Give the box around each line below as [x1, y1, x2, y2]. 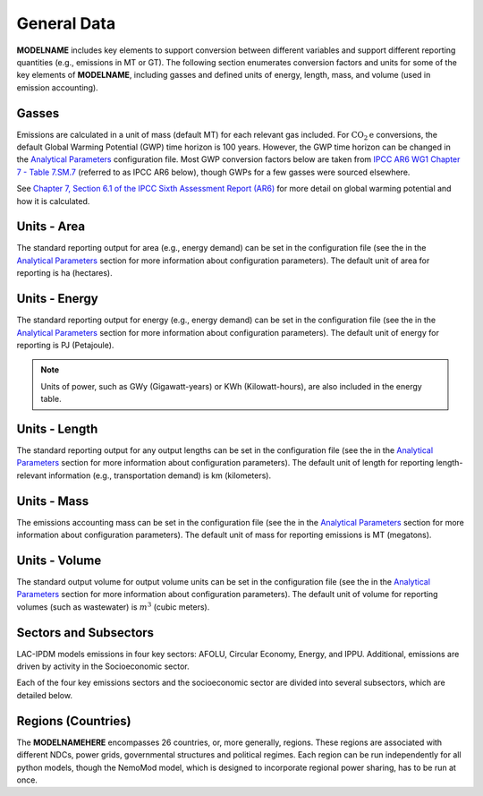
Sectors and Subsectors [16, 625, 155, 640]
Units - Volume [16, 552, 102, 568]
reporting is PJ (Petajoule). [16, 339, 114, 350]
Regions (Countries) [16, 713, 131, 729]
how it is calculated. [16, 195, 90, 206]
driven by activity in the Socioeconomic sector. [16, 661, 190, 672]
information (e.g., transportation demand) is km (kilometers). [47, 470, 272, 481]
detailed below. [16, 689, 73, 700]
